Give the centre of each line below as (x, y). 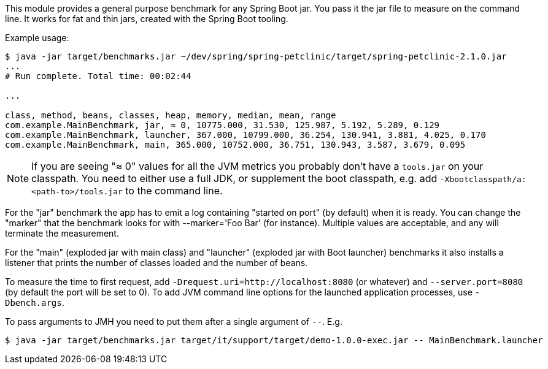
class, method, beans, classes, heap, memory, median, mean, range (171, 115)
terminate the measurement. (62, 233)
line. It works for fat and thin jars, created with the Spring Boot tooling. (147, 19)
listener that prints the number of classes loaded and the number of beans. (156, 263)
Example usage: (37, 38)
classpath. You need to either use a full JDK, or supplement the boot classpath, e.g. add (234, 178)
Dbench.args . (35, 302)
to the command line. (174, 191)
